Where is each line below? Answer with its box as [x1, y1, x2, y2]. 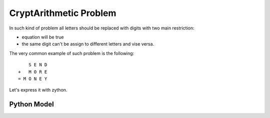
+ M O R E [18, 69, 47, 74]
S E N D [28, 62, 47, 67]
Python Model [9, 100, 54, 108]
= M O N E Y [18, 75, 47, 81]
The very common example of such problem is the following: [9, 50, 134, 56]
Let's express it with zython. [9, 87, 67, 93]
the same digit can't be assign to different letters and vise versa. [21, 41, 154, 47]
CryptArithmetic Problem [9, 7, 116, 18]
